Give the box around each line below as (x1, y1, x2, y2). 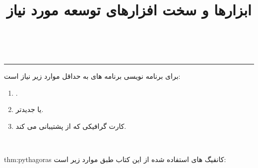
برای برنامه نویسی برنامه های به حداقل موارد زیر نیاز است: (4, 70, 181, 81)
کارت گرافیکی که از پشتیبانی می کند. (15, 120, 127, 131)
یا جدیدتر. (15, 104, 44, 114)
